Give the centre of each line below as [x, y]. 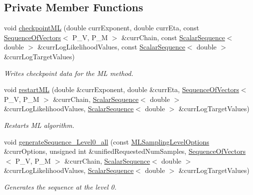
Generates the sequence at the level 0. [60, 186]
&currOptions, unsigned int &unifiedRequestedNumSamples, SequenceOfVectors [125, 151]
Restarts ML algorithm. [39, 125]
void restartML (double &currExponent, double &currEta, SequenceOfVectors [122, 89]
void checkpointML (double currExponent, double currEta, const [102, 28]
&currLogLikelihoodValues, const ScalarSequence [111, 47]
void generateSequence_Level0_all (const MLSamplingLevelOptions [107, 141]
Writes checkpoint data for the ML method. [69, 73]
